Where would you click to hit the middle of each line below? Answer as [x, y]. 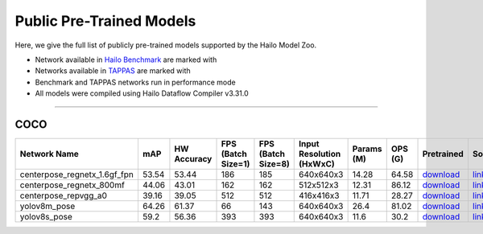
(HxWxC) [317, 164]
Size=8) [274, 164]
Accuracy [193, 159]
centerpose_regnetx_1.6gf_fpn [77, 174]
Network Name [50, 154]
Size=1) [235, 164]
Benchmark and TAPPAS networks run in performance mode [136, 82]
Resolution [320, 154]
